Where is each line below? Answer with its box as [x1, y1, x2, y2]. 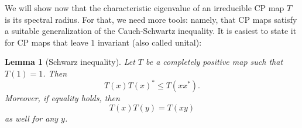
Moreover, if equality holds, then [5, 92, 120, 104]
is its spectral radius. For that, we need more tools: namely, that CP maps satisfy [5, 13, 297, 25]
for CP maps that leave [5, 36, 88, 48]
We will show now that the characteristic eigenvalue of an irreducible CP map [5, 2, 284, 13]
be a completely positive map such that [146, 56, 283, 68]
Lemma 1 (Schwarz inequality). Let [5, 56, 135, 68]
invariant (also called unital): [97, 36, 202, 48]
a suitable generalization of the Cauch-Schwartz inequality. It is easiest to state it [5, 25, 297, 37]
